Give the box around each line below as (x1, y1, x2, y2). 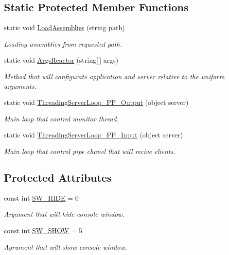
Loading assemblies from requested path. (4, 38, 122, 49)
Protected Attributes (4, 170, 112, 185)
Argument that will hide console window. (4, 209, 124, 219)
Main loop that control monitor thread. (4, 113, 119, 123)
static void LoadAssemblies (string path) (4, 22, 125, 33)
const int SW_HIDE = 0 (4, 192, 79, 203)
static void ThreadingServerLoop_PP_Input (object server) (4, 130, 183, 140)
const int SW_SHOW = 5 (4, 225, 83, 235)
